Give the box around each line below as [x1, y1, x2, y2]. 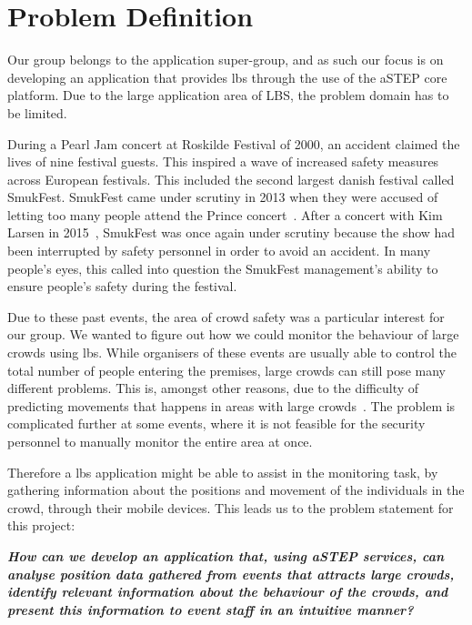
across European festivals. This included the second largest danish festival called [7, 169, 455, 188]
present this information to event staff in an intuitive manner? [7, 600, 414, 619]
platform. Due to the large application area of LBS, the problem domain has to [7, 86, 449, 105]
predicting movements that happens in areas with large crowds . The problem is [7, 396, 456, 415]
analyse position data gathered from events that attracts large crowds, [7, 564, 455, 583]
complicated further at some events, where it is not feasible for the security [7, 414, 426, 433]
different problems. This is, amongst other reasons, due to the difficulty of [7, 378, 419, 398]
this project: [7, 516, 75, 535]
